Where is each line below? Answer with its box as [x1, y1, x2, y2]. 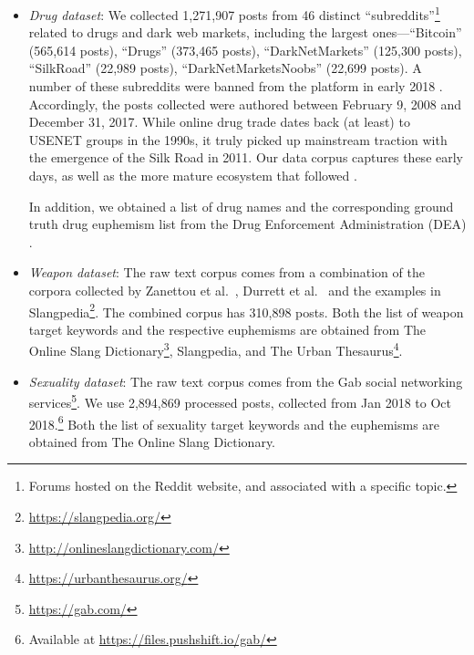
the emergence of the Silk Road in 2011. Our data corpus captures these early [28, 148, 464, 167]
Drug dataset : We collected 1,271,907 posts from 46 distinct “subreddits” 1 [28, 3, 440, 24]
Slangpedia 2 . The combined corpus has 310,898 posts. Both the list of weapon [28, 299, 464, 321]
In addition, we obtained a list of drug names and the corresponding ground [28, 196, 454, 215]
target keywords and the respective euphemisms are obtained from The [28, 319, 427, 338]
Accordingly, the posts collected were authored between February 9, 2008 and [28, 94, 462, 113]
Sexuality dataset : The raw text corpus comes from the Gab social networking [28, 371, 463, 390]
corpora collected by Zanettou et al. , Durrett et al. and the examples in [28, 280, 441, 299]
